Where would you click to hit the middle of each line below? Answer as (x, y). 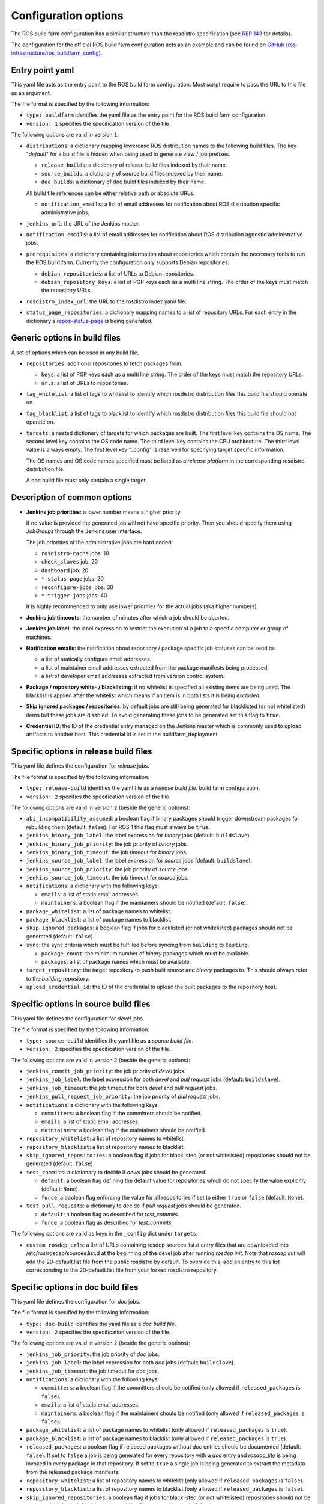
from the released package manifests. (73, 1472)
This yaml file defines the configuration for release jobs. (80, 766)
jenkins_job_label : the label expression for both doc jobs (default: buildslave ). (130, 1363)
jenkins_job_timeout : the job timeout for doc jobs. (93, 1371)
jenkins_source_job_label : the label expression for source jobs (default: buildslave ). (139, 861)
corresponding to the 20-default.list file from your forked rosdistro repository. (122, 1270)
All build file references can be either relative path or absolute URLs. (110, 193)
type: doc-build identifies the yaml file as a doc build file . (101, 1324)
